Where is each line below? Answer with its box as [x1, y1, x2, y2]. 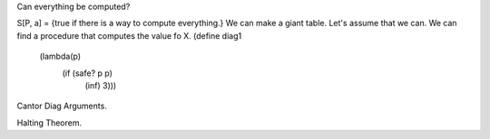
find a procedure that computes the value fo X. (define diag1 [16, 30, 242, 41]
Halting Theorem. [16, 117, 82, 128]
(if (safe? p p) [62, 68, 113, 79]
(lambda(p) [39, 51, 82, 62]
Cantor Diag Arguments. [16, 100, 108, 112]
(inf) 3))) [84, 79, 117, 90]
